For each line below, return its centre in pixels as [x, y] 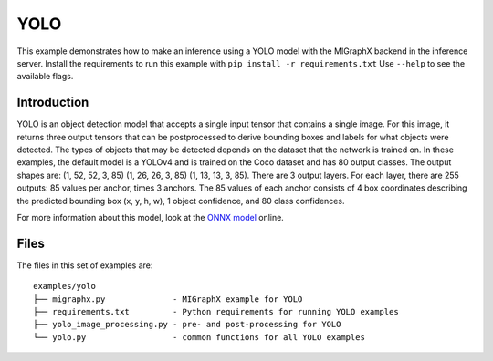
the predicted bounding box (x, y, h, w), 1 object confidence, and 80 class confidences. [181, 201]
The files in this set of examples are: [85, 265]
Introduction [53, 103]
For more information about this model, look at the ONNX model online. [151, 217]
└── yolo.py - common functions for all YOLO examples [199, 337]
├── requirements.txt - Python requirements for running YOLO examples [216, 312]
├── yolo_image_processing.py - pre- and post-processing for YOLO [187, 325]
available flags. [45, 77]
